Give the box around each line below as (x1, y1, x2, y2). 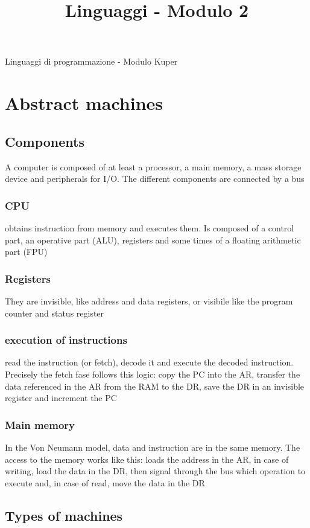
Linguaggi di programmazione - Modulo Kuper (5, 55, 178, 68)
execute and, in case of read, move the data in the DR (5, 476, 205, 489)
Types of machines (5, 506, 123, 524)
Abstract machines (5, 91, 163, 115)
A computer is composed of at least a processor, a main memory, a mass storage (5, 160, 302, 173)
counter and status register (5, 306, 104, 319)
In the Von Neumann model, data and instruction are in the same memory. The (5, 440, 300, 453)
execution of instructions (5, 332, 127, 347)
